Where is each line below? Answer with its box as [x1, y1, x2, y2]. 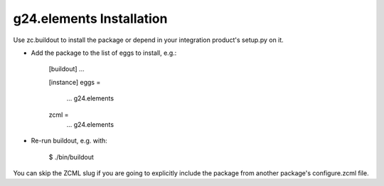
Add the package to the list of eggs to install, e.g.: [31, 48, 177, 57]
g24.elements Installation [13, 11, 168, 26]
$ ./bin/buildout [48, 153, 94, 161]
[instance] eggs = [48, 78, 101, 86]
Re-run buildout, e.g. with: [31, 136, 108, 145]
